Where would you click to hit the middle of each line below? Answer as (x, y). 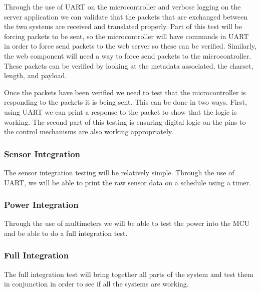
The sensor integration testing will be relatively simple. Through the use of (119, 172)
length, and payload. (36, 75)
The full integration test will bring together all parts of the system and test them (129, 274)
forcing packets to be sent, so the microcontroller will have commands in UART (126, 36)
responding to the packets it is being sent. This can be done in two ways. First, (125, 102)
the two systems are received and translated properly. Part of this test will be (123, 26)
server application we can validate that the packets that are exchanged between (126, 16)
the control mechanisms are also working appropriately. (89, 131)
